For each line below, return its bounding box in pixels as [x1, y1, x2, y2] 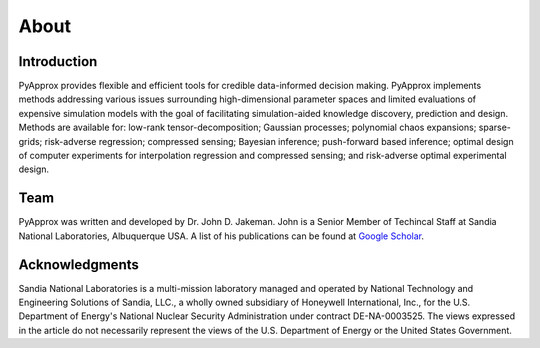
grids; [18, 135, 43, 147]
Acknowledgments [18, 256, 140, 273]
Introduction [18, 53, 98, 70]
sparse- [478, 121, 512, 134]
